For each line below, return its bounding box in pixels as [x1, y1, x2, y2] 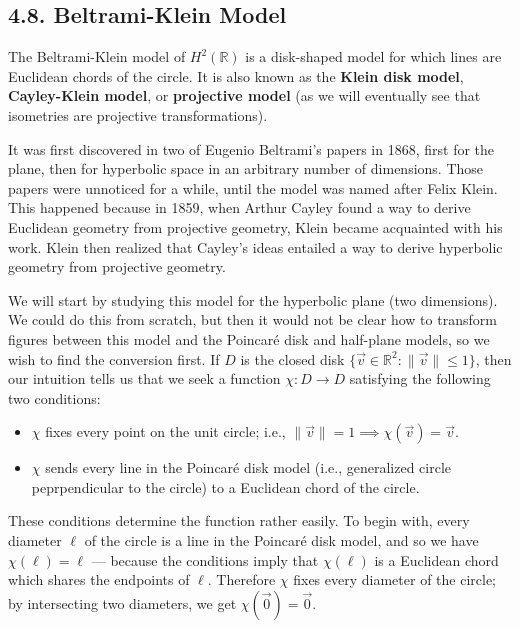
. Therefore [207, 569, 276, 590]
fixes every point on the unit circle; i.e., [45, 421, 286, 442]
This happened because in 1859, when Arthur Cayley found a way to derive [8, 197, 471, 218]
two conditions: [8, 387, 101, 408]
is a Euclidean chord [374, 549, 499, 570]
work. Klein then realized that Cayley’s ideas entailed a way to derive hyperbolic [8, 236, 503, 257]
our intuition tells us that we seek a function [8, 368, 281, 389]
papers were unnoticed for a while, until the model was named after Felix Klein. [8, 177, 498, 198]
